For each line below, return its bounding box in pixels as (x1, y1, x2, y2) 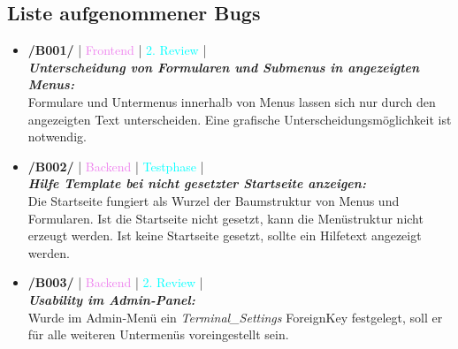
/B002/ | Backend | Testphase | (27, 156, 204, 175)
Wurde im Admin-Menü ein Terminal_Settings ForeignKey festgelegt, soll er (27, 307, 443, 326)
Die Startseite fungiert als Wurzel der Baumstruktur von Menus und (27, 191, 400, 209)
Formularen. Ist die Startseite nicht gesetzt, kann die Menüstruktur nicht (27, 209, 424, 227)
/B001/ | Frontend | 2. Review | (27, 41, 207, 59)
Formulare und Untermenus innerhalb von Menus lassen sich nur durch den (27, 92, 436, 110)
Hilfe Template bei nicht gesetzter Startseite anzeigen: (27, 174, 366, 193)
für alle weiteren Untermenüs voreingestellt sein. (27, 325, 289, 344)
